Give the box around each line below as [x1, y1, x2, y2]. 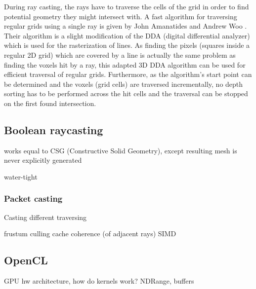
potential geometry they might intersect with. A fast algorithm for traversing [4, 11, 237, 21]
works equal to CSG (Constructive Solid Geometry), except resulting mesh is [4, 145, 237, 155]
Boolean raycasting [4, 122, 103, 137]
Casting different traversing [4, 212, 87, 222]
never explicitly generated [4, 155, 82, 165]
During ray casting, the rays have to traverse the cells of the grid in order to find [4, 1, 249, 11]
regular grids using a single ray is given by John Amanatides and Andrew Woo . [4, 21, 247, 31]
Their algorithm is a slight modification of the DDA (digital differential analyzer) [4, 30, 250, 40]
